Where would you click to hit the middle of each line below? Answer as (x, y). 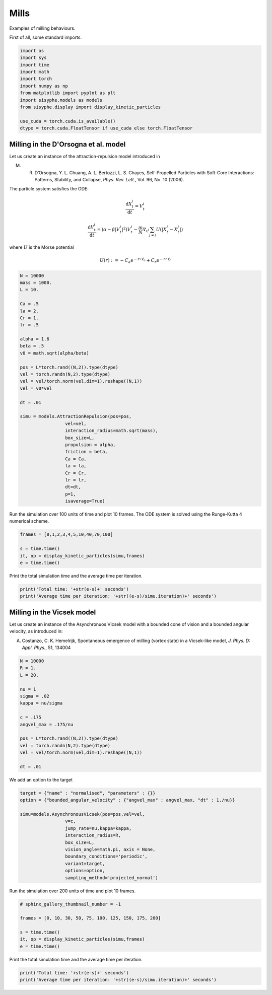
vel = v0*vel (36, 388)
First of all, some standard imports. (46, 37)
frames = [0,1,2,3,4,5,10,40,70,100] (66, 535)
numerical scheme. (29, 521)
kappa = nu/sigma (41, 703)
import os (32, 51)
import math (35, 72)
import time (35, 65)
